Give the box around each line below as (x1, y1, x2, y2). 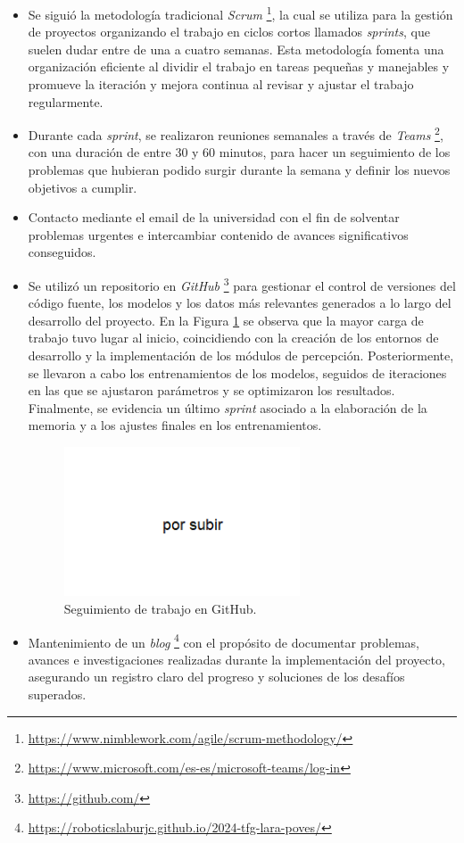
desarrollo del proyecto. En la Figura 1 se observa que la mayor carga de (28, 310, 424, 329)
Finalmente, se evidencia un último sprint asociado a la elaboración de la (28, 398, 427, 417)
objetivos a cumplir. (28, 178, 137, 196)
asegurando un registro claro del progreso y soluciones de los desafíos (28, 667, 405, 686)
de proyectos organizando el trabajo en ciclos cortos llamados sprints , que (28, 22, 430, 41)
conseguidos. (28, 243, 96, 261)
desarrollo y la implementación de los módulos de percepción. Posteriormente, (28, 346, 454, 365)
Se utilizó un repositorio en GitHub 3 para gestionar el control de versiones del (28, 274, 456, 294)
